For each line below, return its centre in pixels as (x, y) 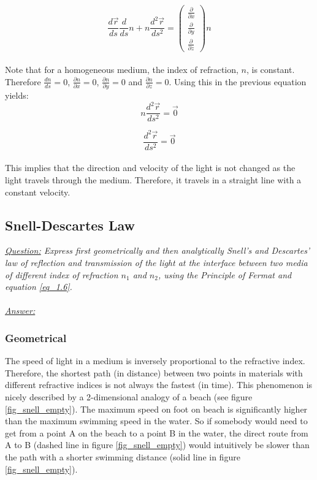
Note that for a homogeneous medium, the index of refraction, (122, 70)
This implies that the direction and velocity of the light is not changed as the (150, 168)
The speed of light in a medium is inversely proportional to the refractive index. (155, 361)
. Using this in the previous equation (238, 81)
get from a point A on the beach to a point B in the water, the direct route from (157, 432)
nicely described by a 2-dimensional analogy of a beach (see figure (129, 397)
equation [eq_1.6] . (39, 287)
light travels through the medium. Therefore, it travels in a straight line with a (153, 180)
